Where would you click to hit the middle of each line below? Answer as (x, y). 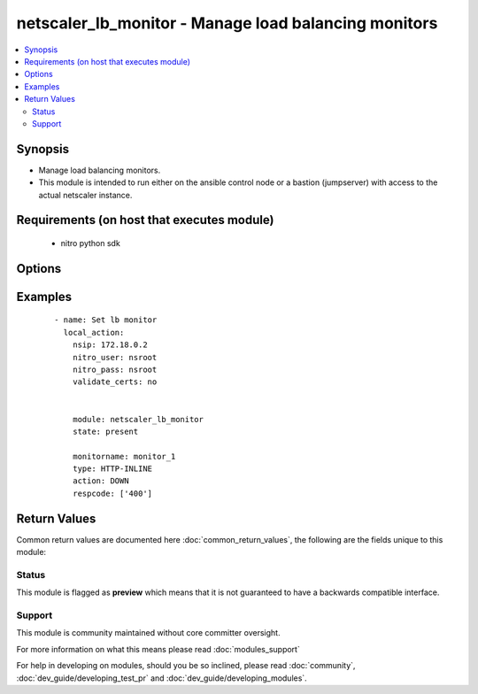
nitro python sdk (91, 243)
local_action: (94, 332)
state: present (105, 431)
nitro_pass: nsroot (115, 369)
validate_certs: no (115, 382)
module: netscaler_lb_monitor (138, 419)
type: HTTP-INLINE (112, 469)
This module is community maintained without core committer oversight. (148, 633)
